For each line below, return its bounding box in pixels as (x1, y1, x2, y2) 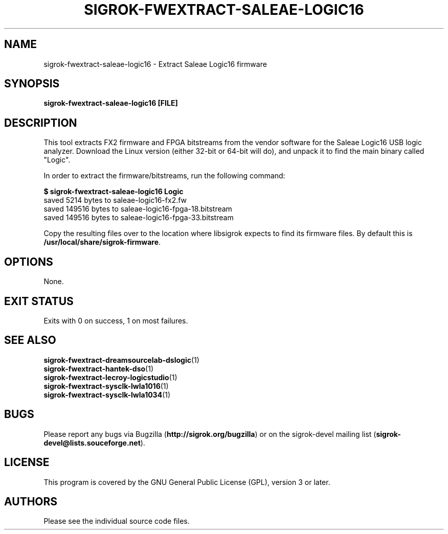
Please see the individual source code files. (43, 517, 190, 526)
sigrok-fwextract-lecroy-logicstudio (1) (43, 373, 177, 382)
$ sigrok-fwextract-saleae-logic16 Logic (43, 187, 184, 196)
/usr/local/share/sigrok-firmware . (43, 238, 161, 247)
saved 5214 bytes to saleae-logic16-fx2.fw (43, 196, 187, 205)
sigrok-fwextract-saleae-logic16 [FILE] (43, 99, 178, 108)
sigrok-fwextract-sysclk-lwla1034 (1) (43, 390, 171, 399)
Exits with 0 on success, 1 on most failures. (43, 316, 188, 325)
